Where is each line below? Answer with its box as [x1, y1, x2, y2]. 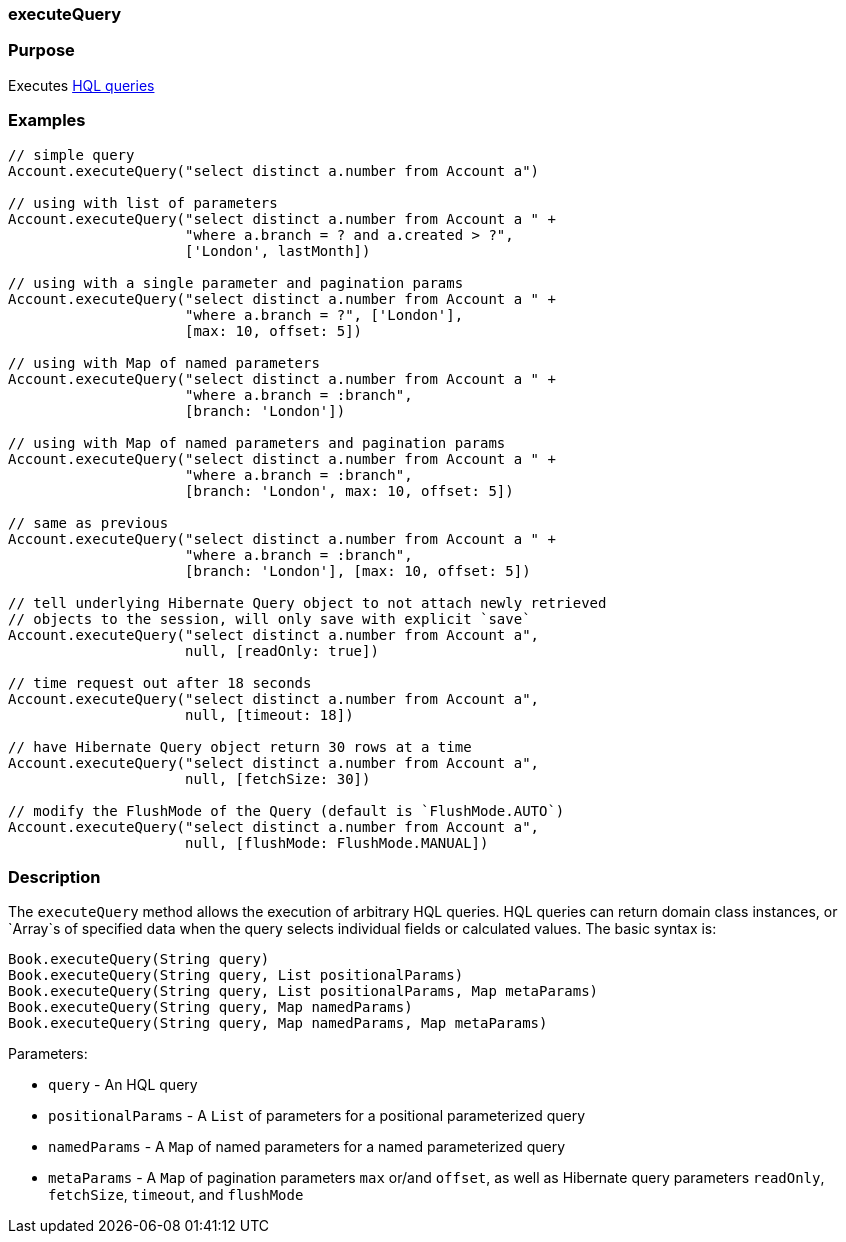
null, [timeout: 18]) [185, 706, 354, 723]
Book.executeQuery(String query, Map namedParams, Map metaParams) [8, 1015, 548, 1032]
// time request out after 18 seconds [8, 674, 312, 691]
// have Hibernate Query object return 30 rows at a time [8, 738, 472, 755]
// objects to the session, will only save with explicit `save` [8, 610, 531, 627]
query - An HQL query [48, 1076, 198, 1094]
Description [8, 866, 101, 887]
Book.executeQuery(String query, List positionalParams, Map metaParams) [8, 983, 599, 1000]
